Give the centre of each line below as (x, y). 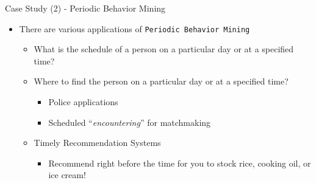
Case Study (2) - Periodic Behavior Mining (85, 8)
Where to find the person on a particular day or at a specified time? (161, 81)
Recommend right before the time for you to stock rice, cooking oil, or (180, 163)
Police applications (83, 102)
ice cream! (67, 175)
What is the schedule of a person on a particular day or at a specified (164, 49)
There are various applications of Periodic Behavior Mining (135, 28)
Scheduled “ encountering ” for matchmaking (130, 122)
